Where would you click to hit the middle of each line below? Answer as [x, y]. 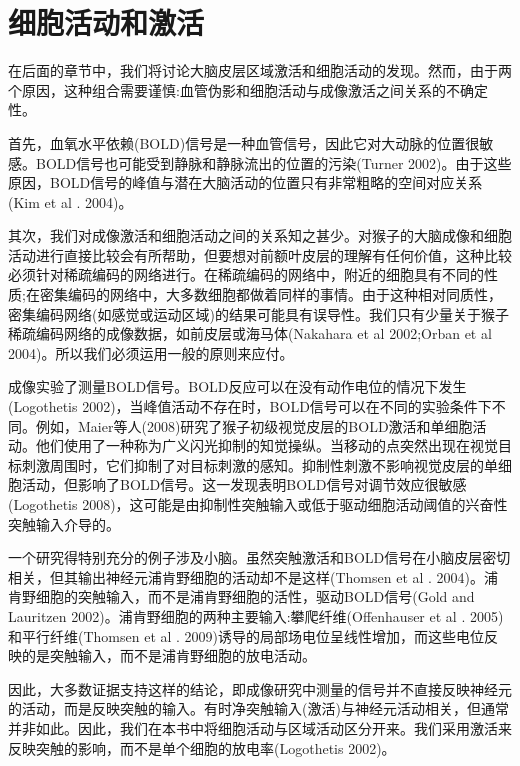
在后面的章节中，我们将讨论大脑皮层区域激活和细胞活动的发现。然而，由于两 [260, 70]
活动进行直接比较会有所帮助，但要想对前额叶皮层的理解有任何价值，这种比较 [260, 254]
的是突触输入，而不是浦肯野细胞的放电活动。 [168, 655]
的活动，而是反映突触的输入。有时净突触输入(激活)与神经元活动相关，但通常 [258, 708]
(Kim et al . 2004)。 [70, 201]
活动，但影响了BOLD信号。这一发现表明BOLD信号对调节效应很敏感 [244, 484]
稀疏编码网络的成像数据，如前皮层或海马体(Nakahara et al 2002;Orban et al [250, 333]
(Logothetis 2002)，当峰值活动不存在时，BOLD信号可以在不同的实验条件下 [250, 406]
